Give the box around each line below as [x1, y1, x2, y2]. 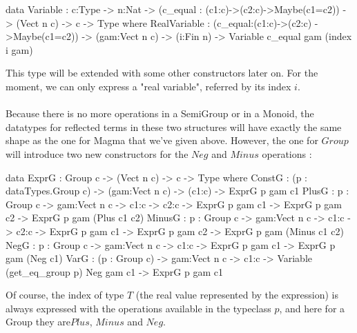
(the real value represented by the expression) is [135, 287, 339, 302]
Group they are [6, 314, 70, 329]
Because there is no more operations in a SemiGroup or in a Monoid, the [6, 106, 314, 121]
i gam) [6, 42, 33, 57]
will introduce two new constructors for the [6, 146, 189, 161]
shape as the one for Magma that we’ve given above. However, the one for [6, 133, 318, 148]
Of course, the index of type [6, 287, 124, 302]
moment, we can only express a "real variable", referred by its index [6, 79, 291, 93]
